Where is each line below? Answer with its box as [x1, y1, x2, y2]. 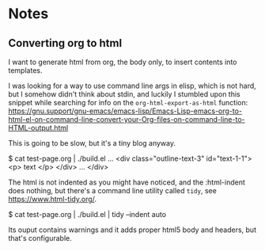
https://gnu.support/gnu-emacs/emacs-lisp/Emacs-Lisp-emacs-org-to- [8, 106, 243, 116]
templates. [8, 66, 43, 75]
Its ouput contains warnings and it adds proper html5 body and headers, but [8, 225, 257, 234]
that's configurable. [8, 234, 73, 242]
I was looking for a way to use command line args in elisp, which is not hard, [8, 81, 257, 90]
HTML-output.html [8, 124, 69, 132]
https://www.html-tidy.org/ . [8, 195, 97, 203]
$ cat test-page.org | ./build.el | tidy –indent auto [8, 210, 167, 219]
